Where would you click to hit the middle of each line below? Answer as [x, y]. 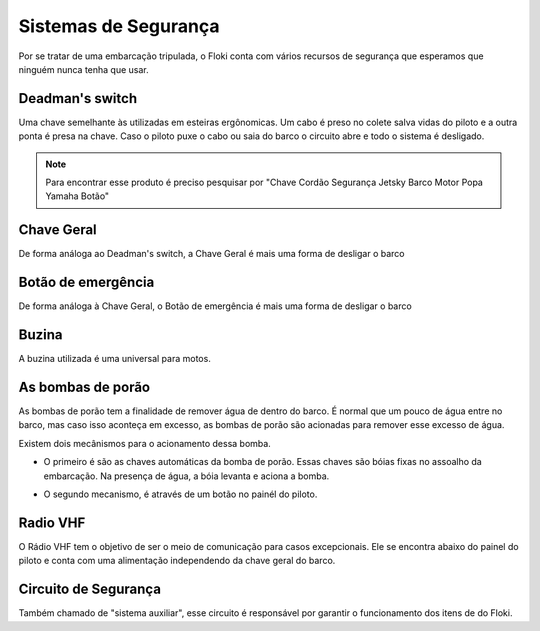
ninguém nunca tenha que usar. [83, 69]
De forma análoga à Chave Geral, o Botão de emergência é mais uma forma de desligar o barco [215, 306]
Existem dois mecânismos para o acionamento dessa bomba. [145, 443]
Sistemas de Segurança [119, 26]
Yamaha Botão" [77, 196]
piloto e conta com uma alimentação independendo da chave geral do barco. [177, 561]
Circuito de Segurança [90, 589]
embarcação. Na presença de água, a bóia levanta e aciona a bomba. [186, 476]
